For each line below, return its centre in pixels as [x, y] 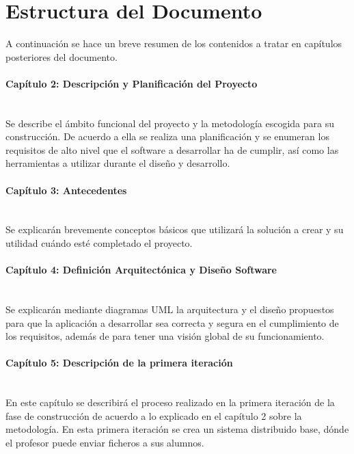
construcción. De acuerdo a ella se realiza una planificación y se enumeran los [167, 136]
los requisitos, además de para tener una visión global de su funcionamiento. [165, 336]
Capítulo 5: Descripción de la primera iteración [119, 363]
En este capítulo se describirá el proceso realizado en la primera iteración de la [170, 402]
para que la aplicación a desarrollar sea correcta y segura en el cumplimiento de [172, 322]
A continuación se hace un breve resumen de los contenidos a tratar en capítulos [174, 43]
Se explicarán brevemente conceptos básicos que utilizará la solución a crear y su [175, 229]
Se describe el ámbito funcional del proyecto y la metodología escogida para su [170, 123]
